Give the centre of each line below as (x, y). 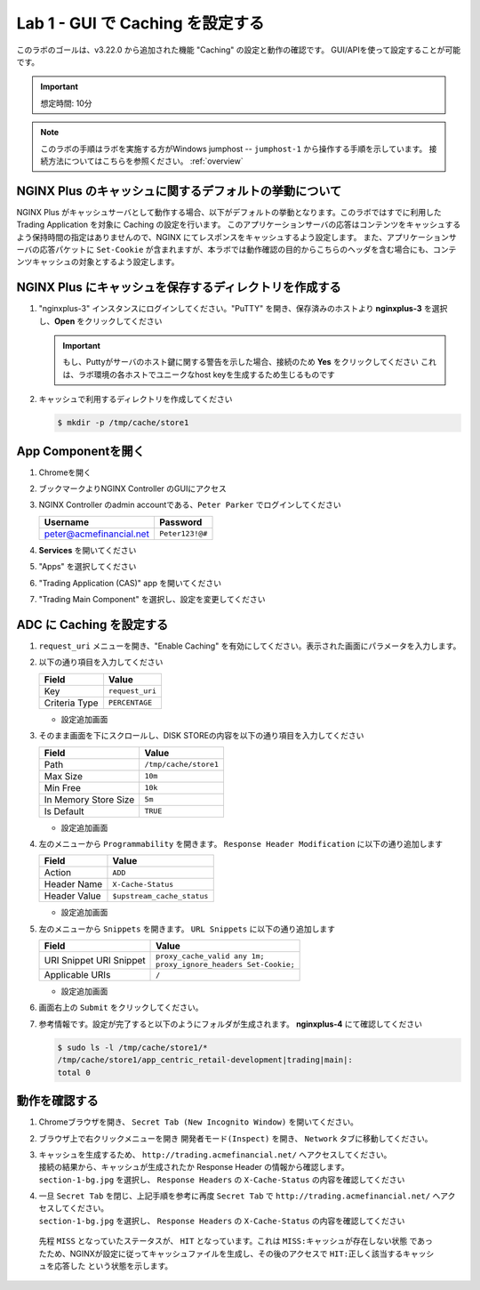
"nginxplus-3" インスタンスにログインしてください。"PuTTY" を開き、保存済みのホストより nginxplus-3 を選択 (243, 309)
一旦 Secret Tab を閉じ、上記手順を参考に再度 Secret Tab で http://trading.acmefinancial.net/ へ (240, 1196)
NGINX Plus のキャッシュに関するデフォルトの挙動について (179, 191)
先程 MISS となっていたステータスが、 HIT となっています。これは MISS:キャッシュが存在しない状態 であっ (236, 1241)
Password (180, 522)
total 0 (74, 1072)
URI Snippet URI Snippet (95, 961)
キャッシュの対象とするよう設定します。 (105, 262)
